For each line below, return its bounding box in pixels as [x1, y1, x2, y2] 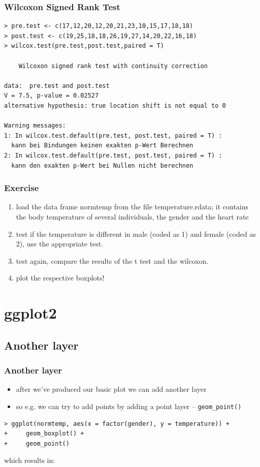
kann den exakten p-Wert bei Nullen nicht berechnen [11, 162, 193, 169]
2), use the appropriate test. [16, 238, 104, 249]
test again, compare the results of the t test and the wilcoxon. [16, 255, 209, 266]
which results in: [4, 455, 55, 465]
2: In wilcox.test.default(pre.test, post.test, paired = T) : [4, 151, 222, 159]
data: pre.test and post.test [4, 82, 110, 89]
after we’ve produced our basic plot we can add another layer [16, 384, 207, 394]
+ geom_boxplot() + [4, 430, 84, 438]
